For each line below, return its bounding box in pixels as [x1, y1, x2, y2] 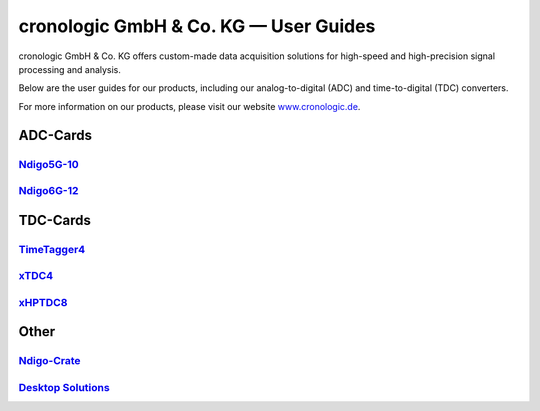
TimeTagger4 [18, 242, 86, 256]
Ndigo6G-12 [18, 184, 79, 198]
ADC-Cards [18, 126, 92, 144]
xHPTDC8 [18, 295, 68, 309]
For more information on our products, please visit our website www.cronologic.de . [18, 100, 361, 112]
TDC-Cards [18, 211, 92, 229]
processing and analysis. [18, 63, 122, 75]
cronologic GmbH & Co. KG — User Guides [18, 15, 376, 37]
